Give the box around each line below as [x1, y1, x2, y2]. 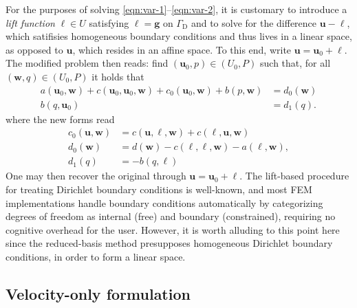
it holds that [91, 69, 144, 83]
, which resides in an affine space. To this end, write [72, 42, 292, 56]
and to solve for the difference [191, 15, 317, 30]
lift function [6, 15, 55, 30]
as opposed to [6, 42, 63, 56]
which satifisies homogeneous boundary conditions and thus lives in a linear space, [6, 29, 352, 43]
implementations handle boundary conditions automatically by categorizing [6, 195, 323, 210]
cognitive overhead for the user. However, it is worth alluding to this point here [6, 222, 340, 236]
